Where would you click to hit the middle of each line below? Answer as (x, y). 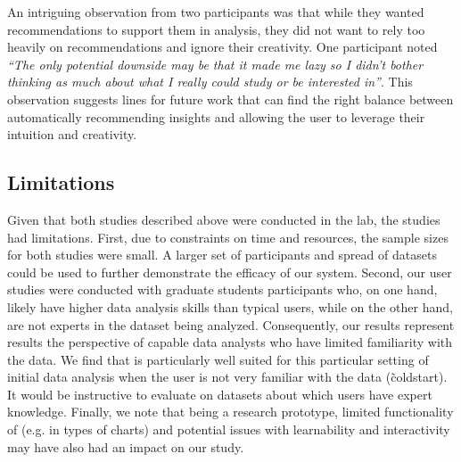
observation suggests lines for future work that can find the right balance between (230, 99)
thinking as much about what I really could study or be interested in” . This (210, 82)
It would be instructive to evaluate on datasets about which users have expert (220, 394)
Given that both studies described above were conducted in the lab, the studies (224, 219)
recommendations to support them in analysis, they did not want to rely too (216, 29)
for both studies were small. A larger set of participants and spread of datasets (222, 255)
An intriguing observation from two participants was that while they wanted (216, 12)
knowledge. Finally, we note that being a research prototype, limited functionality (230, 412)
